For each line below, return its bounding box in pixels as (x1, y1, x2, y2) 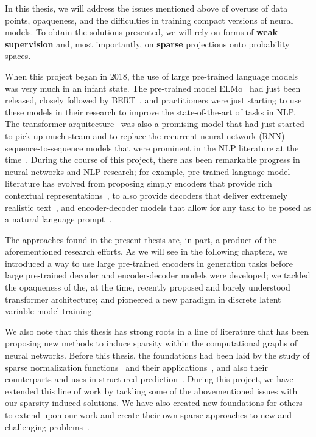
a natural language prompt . (5, 213, 112, 225)
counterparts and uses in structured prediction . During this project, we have (5, 373, 293, 385)
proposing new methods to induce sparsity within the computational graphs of (5, 337, 298, 349)
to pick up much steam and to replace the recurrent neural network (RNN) (5, 129, 285, 142)
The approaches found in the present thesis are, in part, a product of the (5, 233, 276, 246)
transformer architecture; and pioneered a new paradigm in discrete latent (5, 292, 281, 305)
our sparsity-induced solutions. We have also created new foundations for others (5, 396, 303, 409)
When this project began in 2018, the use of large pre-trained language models (5, 69, 298, 82)
